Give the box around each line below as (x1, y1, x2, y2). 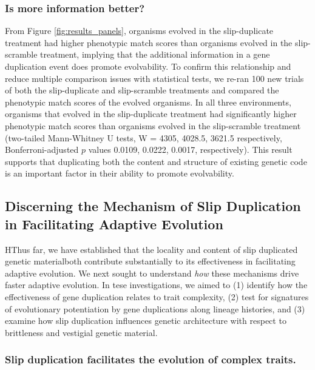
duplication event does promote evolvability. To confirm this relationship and (5, 60, 291, 72)
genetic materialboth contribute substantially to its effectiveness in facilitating (5, 255, 296, 267)
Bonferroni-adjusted (5, 143, 79, 156)
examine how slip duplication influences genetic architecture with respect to (5, 314, 286, 327)
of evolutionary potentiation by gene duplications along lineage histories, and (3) (5, 302, 305, 315)
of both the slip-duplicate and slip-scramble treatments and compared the (5, 84, 279, 96)
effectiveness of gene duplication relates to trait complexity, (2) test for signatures (5, 290, 309, 303)
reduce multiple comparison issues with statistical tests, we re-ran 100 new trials (5, 72, 304, 84)
